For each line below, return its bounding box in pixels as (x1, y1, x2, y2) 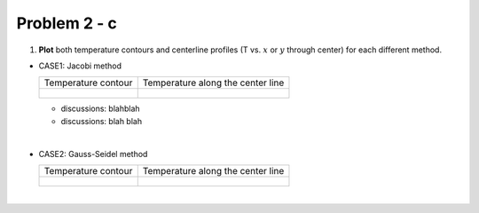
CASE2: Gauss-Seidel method (38, 148, 148, 159)
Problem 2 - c (16, 13, 117, 33)
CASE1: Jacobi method (38, 60, 122, 71)
